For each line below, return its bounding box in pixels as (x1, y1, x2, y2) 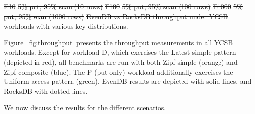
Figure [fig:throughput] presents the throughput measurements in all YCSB (4, 37, 233, 47)
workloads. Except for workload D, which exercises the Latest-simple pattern (4, 47, 236, 57)
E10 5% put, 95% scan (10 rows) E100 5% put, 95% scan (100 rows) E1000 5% (4, 1, 243, 11)
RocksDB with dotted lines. (4, 85, 88, 96)
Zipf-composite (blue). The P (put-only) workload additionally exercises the (4, 66, 233, 76)
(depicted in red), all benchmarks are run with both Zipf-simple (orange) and (4, 56, 238, 67)
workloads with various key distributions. (4, 21, 128, 31)
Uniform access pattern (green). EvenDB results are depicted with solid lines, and (4, 76, 252, 86)
